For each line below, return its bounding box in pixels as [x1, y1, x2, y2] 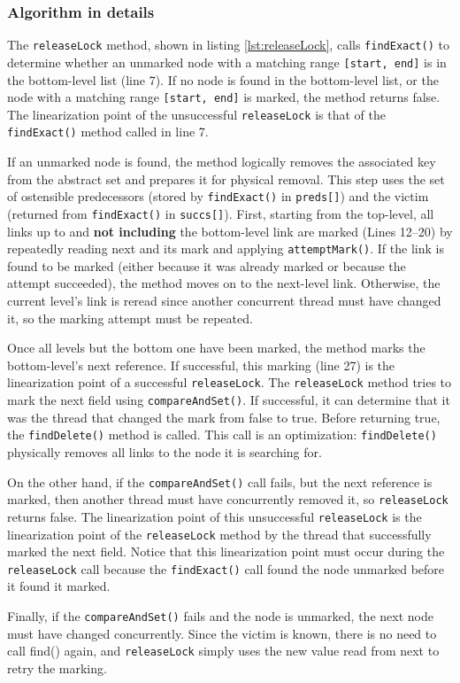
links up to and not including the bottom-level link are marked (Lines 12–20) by [7, 221, 453, 240]
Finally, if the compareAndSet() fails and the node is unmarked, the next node [7, 607, 433, 625]
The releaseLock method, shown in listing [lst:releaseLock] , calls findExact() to [7, 35, 449, 54]
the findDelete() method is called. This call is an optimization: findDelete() [7, 425, 437, 444]
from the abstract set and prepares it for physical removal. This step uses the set [7, 169, 445, 188]
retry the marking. [7, 658, 107, 677]
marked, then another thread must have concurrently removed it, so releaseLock [7, 490, 448, 508]
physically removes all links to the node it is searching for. [7, 442, 322, 461]
